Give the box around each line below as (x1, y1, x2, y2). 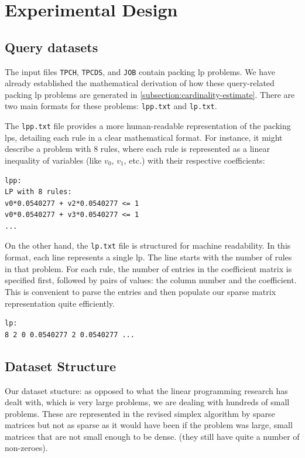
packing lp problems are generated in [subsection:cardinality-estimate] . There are (5, 88, 295, 100)
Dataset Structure (5, 357, 116, 375)
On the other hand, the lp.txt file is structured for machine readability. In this (5, 239, 291, 252)
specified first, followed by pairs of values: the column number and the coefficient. (5, 274, 297, 286)
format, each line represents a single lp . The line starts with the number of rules (5, 251, 292, 263)
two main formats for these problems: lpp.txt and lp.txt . (5, 100, 217, 112)
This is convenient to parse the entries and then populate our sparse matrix (5, 285, 276, 297)
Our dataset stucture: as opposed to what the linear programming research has (5, 384, 288, 396)
